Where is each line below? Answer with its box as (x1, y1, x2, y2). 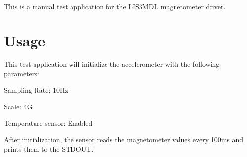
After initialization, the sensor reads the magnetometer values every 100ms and (4, 134, 244, 144)
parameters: (4, 68, 39, 78)
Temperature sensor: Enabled (4, 118, 93, 128)
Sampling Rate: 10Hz (4, 84, 68, 95)
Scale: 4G (4, 101, 33, 111)
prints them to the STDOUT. (4, 144, 94, 154)
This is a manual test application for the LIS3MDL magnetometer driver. (4, 1, 226, 11)
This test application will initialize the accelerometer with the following (4, 58, 220, 69)
